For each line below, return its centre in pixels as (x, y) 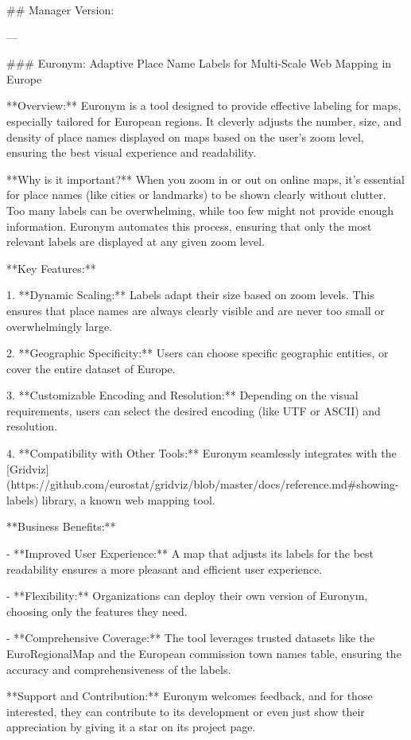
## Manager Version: (60, 10)
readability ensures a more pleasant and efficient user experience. (165, 569)
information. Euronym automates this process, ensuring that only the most (189, 226)
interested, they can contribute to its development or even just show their (186, 711)
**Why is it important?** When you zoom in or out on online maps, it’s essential (205, 179)
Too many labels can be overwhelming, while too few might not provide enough (200, 210)
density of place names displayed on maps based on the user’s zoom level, (185, 136)
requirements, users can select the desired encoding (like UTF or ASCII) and (194, 410)
